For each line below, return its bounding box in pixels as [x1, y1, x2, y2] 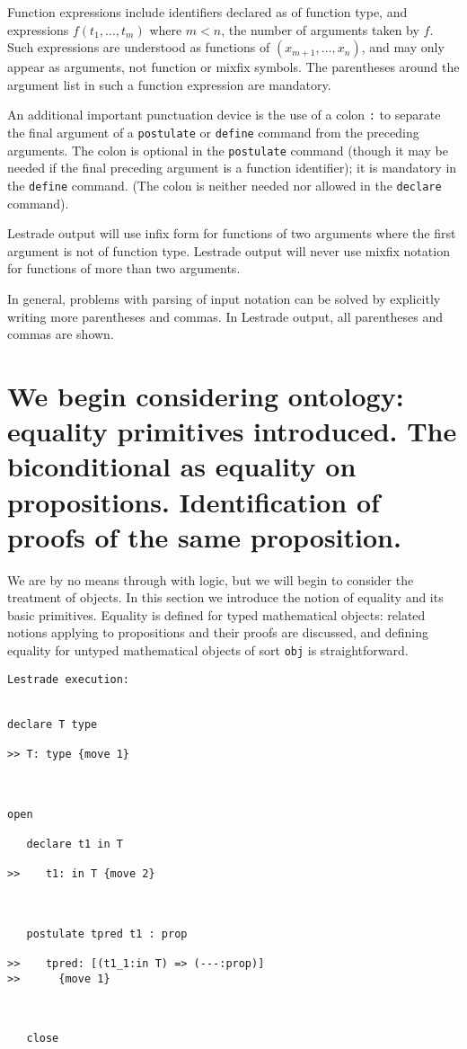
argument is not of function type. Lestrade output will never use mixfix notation [7, 241, 450, 260]
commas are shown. [7, 324, 114, 343]
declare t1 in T [26, 837, 123, 850]
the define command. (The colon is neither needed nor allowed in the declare [7, 175, 442, 194]
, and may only [361, 38, 445, 57]
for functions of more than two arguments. [7, 259, 241, 278]
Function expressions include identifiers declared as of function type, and [7, 3, 408, 21]
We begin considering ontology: [7, 377, 404, 413]
